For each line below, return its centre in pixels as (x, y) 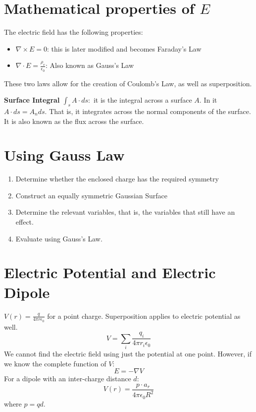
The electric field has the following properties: (74, 32)
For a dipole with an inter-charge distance (68, 379)
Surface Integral (32, 100)
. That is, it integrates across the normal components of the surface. (148, 111)
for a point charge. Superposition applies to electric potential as (144, 316)
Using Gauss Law (64, 155)
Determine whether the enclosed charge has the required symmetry (117, 179)
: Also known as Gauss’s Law (90, 65)
